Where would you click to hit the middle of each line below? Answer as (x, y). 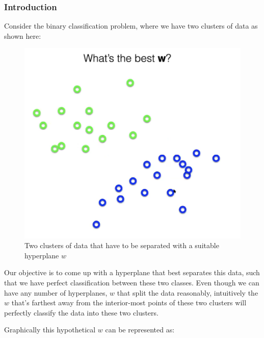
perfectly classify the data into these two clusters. (81, 312)
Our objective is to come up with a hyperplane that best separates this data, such (132, 272)
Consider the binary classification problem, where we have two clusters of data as (131, 26)
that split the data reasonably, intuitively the (188, 292)
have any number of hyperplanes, (56, 292)
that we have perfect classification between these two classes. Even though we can (132, 283)
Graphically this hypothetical (50, 330)
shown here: (23, 35)
